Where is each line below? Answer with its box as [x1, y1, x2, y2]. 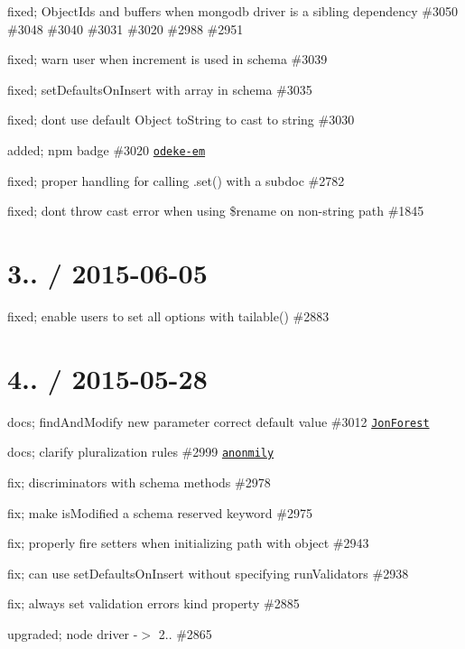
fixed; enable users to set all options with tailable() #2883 [7, 306, 330, 325]
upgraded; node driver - [7, 624, 138, 643]
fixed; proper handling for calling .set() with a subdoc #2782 [7, 171, 345, 190]
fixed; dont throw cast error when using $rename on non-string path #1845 [7, 201, 424, 220]
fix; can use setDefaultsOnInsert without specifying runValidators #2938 [7, 563, 409, 582]
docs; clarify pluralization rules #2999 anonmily [7, 442, 274, 461]
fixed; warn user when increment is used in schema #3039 [7, 50, 328, 69]
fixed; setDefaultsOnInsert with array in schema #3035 [7, 79, 312, 98]
